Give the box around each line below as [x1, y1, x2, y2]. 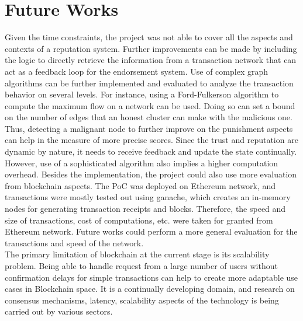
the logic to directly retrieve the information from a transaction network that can [5, 54, 297, 66]
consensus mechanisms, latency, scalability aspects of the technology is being [5, 294, 279, 306]
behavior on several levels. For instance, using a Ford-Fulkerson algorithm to [5, 88, 279, 100]
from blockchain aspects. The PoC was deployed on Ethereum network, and [5, 179, 276, 191]
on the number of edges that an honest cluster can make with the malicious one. [5, 111, 292, 123]
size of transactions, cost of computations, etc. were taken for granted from [5, 214, 273, 226]
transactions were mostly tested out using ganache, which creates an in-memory [5, 191, 291, 203]
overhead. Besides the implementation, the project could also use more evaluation [5, 168, 297, 180]
